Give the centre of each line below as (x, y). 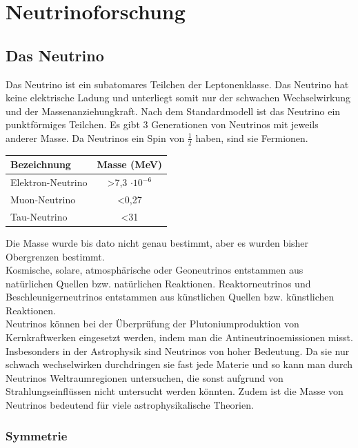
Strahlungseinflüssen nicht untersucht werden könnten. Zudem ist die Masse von (175, 391)
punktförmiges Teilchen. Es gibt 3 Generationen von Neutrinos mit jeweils (162, 124)
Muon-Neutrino (43, 199)
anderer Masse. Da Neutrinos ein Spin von (95, 138)
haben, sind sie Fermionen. (252, 138)
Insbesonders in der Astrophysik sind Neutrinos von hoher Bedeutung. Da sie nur (178, 350)
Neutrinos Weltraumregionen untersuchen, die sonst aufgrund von (145, 377)
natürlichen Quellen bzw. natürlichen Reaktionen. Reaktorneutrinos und (158, 283)
